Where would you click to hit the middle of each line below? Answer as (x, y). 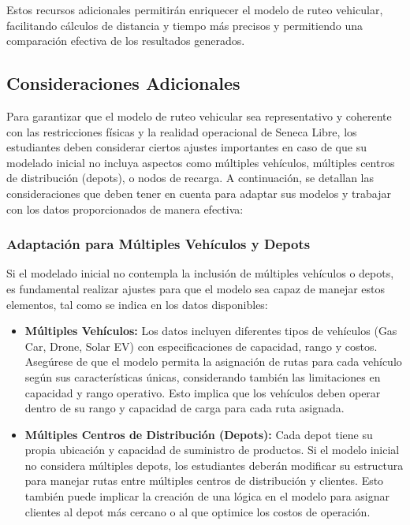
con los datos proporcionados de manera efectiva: (125, 209)
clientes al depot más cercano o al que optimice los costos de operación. (198, 511)
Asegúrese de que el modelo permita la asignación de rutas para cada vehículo (213, 361)
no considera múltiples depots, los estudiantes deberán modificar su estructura (214, 465)
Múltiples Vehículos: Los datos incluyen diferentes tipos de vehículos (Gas (211, 331)
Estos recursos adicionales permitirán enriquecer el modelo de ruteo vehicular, (195, 9)
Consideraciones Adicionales (123, 83)
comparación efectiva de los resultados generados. (126, 41)
